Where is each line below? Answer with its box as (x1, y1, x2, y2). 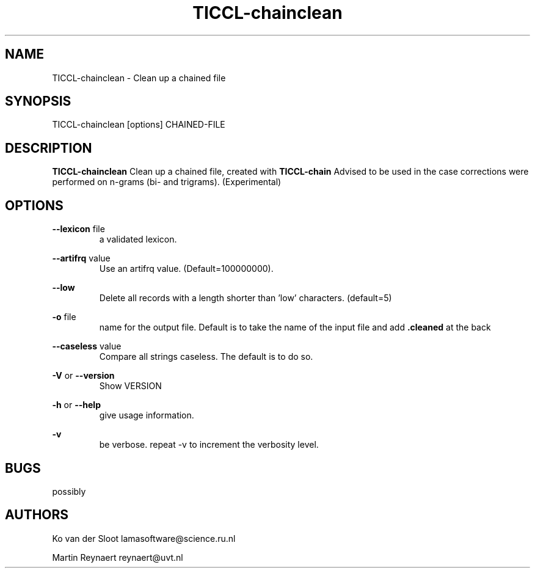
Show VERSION (99, 381, 162, 392)
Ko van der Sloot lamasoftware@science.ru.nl (52, 533, 236, 544)
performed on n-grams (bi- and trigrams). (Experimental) (52, 177, 282, 188)
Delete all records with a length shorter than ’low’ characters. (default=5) (99, 293, 392, 304)
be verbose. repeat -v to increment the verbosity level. (99, 439, 319, 450)
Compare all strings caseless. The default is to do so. (99, 351, 313, 362)
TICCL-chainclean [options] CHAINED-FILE (52, 119, 225, 130)
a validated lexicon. (99, 234, 177, 245)
